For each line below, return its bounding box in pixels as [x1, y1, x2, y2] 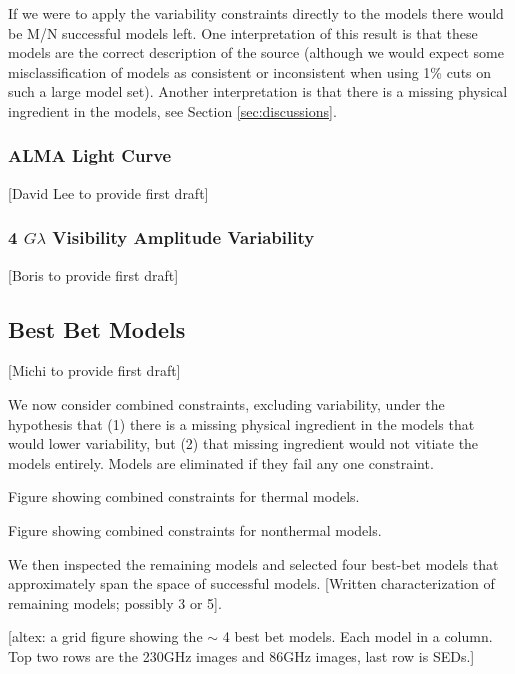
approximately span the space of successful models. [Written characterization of [8, 573, 495, 594]
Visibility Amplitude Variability [52, 225, 315, 250]
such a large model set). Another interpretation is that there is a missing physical [8, 81, 508, 102]
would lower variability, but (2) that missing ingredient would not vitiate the [8, 433, 479, 454]
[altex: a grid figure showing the [8, 626, 203, 647]
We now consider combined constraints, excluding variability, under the [8, 393, 445, 414]
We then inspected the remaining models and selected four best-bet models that [8, 553, 499, 574]
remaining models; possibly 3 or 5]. [8, 592, 222, 613]
